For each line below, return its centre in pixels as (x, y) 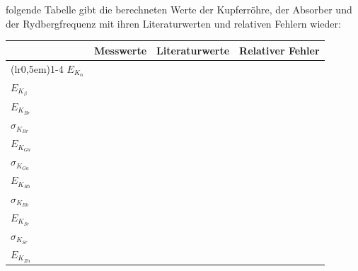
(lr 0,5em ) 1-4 (37, 68)
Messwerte (120, 50)
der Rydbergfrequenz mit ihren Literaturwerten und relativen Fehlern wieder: (173, 23)
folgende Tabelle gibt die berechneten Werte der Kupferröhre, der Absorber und (179, 9)
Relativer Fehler (279, 50)
